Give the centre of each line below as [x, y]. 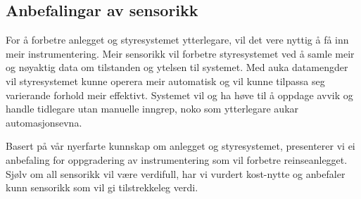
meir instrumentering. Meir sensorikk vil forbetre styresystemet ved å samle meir [180, 53]
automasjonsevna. [44, 122]
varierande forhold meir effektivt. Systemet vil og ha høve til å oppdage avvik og [179, 95]
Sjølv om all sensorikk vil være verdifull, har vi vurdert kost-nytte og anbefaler [176, 173]
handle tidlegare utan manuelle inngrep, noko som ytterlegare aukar [152, 109]
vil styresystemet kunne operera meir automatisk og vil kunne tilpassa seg [165, 81]
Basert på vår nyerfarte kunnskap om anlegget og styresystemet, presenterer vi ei [180, 146]
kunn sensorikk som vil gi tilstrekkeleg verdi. [102, 187]
